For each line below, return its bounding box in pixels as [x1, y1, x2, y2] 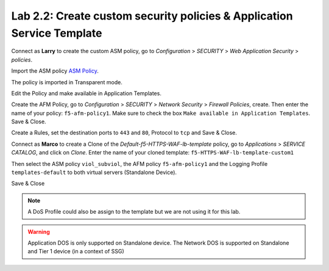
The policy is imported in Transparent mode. [11, 78, 123, 85]
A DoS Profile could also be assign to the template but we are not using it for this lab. [27, 208, 241, 215]
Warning [27, 228, 50, 235]
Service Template [11, 26, 102, 40]
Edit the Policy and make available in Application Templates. [11, 89, 161, 97]
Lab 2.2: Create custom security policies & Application [11, 9, 293, 23]
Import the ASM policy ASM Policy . [11, 67, 99, 74]
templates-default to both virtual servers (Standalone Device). [11, 168, 177, 176]
